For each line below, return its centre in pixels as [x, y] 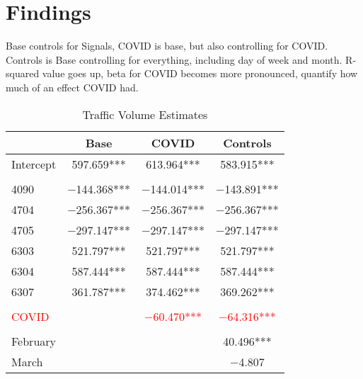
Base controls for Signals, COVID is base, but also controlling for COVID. [167, 46]
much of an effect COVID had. [72, 87]
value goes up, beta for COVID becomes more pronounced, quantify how [200, 73]
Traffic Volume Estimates [145, 114]
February [34, 341]
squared [23, 73]
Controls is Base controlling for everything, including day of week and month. [174, 59]
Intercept [34, 164]
